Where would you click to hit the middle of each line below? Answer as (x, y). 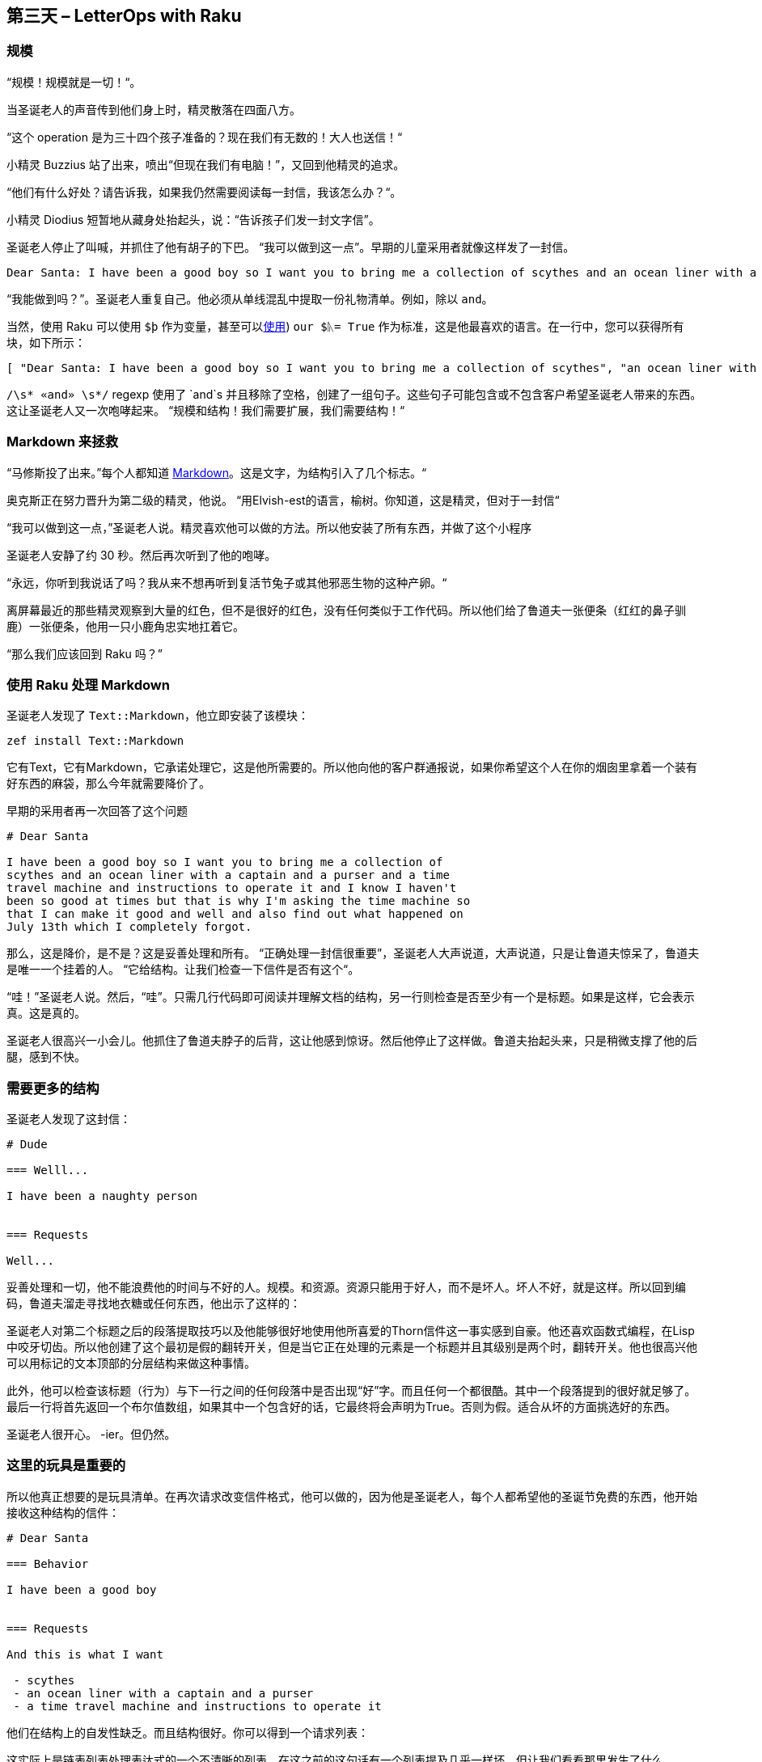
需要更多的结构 (53, 1088)
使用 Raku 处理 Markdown (88, 685)
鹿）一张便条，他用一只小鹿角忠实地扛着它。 (125, 626)
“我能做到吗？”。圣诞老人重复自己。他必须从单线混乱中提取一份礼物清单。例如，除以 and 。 (250, 298)
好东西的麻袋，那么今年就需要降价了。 (108, 784)
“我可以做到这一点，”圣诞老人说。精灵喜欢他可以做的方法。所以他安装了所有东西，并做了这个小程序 (269, 527)
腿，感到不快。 (46, 1057)
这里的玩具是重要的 (66, 1466)
